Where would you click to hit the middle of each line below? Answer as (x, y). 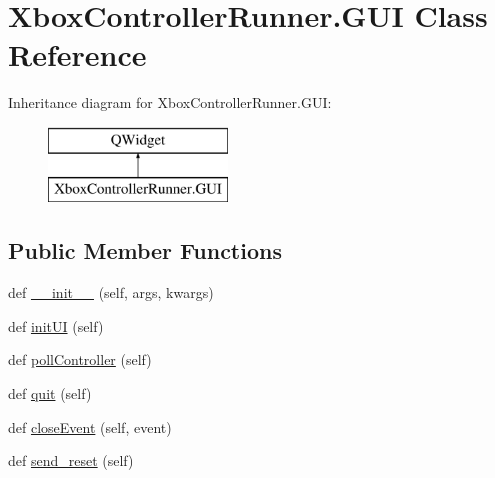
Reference (77, 54)
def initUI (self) (56, 325)
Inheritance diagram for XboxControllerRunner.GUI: (170, 102)
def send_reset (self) (71, 460)
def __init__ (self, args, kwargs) (111, 292)
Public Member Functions (145, 250)
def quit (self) (50, 393)
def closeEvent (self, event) (90, 426)
